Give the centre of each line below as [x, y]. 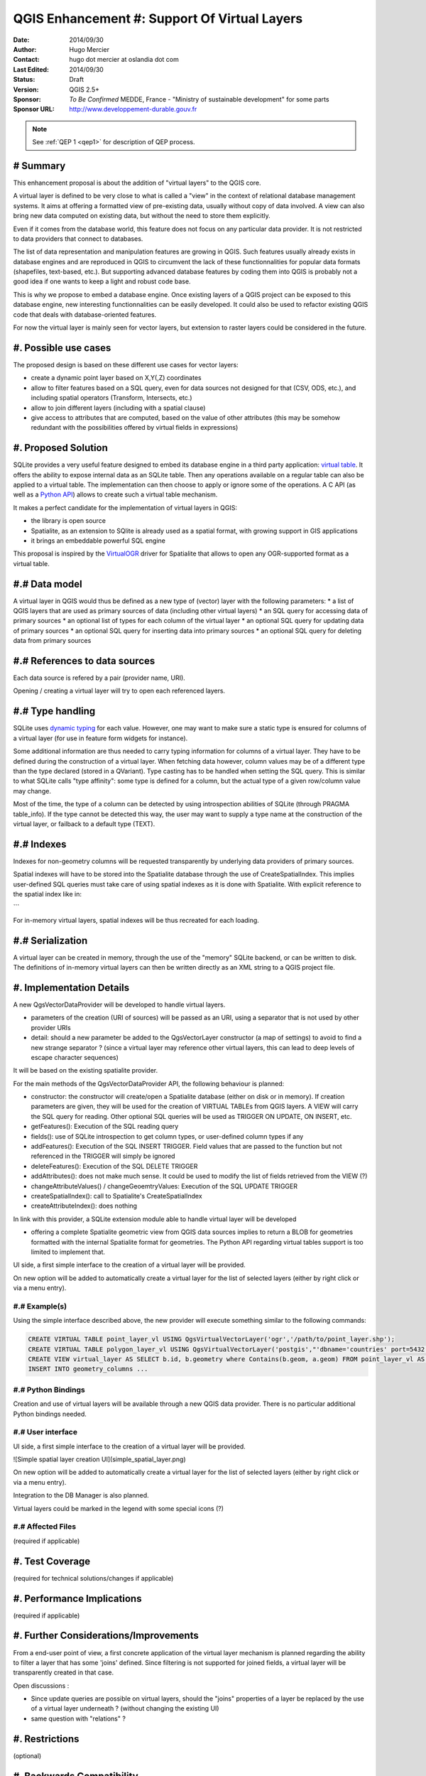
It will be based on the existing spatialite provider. [86, 1071]
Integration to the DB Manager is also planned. [81, 1495]
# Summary [39, 166]
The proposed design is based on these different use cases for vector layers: [126, 364]
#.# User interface [45, 1432]
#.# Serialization [50, 940]
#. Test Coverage [52, 1561]
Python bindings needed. [50, 1414]
